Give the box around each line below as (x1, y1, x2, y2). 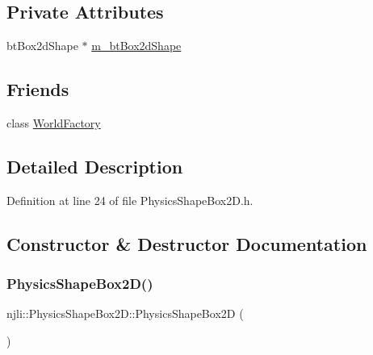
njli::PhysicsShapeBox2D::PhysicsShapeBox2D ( (6, 305, 244, 322)
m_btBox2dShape (91, 37, 182, 54)
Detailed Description (6, 153, 183, 178)
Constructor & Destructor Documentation (6, 231, 367, 256)
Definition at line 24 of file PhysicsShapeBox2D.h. (6, 191, 254, 208)
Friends (6, 77, 69, 102)
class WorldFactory (6, 115, 101, 131)
